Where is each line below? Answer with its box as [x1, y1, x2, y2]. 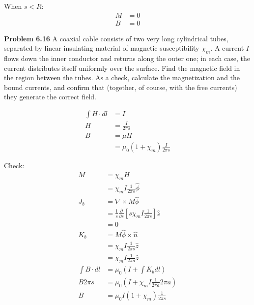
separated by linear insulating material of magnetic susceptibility [4, 43, 199, 53]
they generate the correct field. [4, 91, 96, 102]
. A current [210, 43, 244, 53]
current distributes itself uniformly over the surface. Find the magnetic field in [4, 62, 240, 73]
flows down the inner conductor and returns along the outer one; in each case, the [4, 53, 250, 63]
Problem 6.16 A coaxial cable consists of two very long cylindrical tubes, [4, 33, 228, 43]
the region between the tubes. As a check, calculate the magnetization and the [4, 72, 240, 83]
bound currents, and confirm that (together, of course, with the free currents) [4, 82, 237, 92]
